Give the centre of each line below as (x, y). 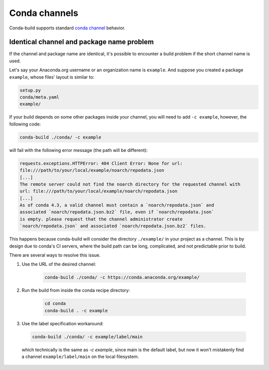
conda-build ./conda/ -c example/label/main (87, 337)
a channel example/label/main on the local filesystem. (80, 357)
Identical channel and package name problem (81, 42)
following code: (25, 124)
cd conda (55, 304)
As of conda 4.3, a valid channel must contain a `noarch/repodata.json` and (117, 205)
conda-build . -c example (76, 310)
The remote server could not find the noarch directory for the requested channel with (130, 184)
